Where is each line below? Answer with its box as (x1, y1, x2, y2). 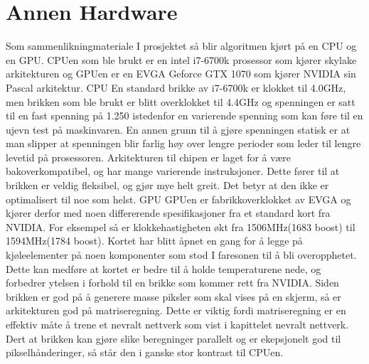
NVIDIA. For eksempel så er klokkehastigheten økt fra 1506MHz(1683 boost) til (6, 219, 355, 234)
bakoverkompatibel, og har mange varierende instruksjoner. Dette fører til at (6, 164, 340, 178)
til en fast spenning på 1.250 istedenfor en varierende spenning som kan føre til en (6, 108, 363, 123)
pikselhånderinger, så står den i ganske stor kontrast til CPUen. (6, 345, 284, 360)
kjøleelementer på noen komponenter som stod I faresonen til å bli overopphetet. (6, 247, 357, 262)
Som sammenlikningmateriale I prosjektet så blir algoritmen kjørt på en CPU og (6, 38, 357, 53)
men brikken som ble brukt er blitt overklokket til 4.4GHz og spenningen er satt (6, 94, 355, 109)
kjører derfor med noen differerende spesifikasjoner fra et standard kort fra (6, 205, 331, 220)
